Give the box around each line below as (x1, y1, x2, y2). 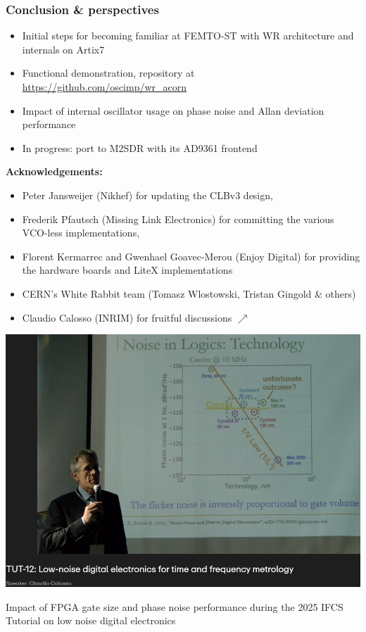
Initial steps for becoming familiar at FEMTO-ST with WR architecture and (22, 28, 354, 43)
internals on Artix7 (22, 42, 105, 56)
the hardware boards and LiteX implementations (22, 263, 233, 277)
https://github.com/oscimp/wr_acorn (22, 80, 187, 94)
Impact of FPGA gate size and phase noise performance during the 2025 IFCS (6, 599, 343, 614)
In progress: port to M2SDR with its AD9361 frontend (22, 140, 258, 155)
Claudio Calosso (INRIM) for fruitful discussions (22, 310, 232, 324)
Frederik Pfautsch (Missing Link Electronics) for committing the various (22, 211, 334, 226)
